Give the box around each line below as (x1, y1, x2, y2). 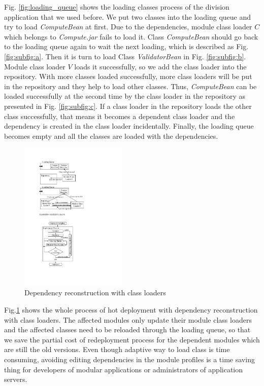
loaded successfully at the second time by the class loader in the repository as (4, 91, 246, 101)
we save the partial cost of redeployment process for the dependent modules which (4, 334, 260, 344)
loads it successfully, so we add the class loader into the (74, 61, 247, 71)
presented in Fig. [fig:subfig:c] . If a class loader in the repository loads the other (4, 100, 252, 111)
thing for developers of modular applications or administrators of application (4, 364, 243, 374)
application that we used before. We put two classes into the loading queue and (4, 11, 251, 22)
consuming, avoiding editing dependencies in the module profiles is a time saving (4, 354, 255, 365)
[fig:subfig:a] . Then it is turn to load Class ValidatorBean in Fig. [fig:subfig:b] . (4, 51, 246, 61)
